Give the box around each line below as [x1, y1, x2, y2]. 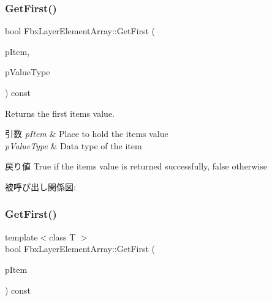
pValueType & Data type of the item [5, 139, 142, 152]
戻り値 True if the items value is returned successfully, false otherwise [5, 160, 268, 173]
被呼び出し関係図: [5, 180, 76, 193]
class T [49, 230, 76, 243]
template [5, 230, 38, 243]
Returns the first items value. [5, 106, 115, 119]
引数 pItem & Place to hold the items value [5, 127, 168, 140]
